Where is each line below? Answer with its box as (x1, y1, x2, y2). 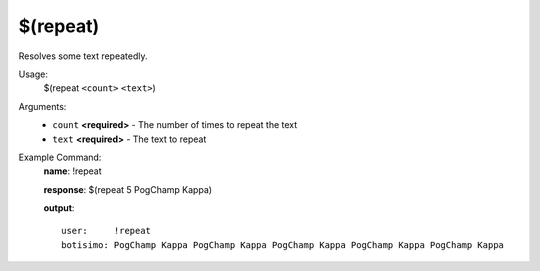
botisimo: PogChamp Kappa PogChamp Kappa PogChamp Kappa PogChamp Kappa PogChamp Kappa (61, 239, 505, 250)
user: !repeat (61, 225, 152, 237)
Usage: (18, 68, 49, 80)
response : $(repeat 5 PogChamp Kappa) (43, 183, 213, 195)
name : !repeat (43, 165, 102, 177)
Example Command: (18, 151, 102, 163)
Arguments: (18, 100, 67, 112)
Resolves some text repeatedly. (18, 50, 149, 62)
